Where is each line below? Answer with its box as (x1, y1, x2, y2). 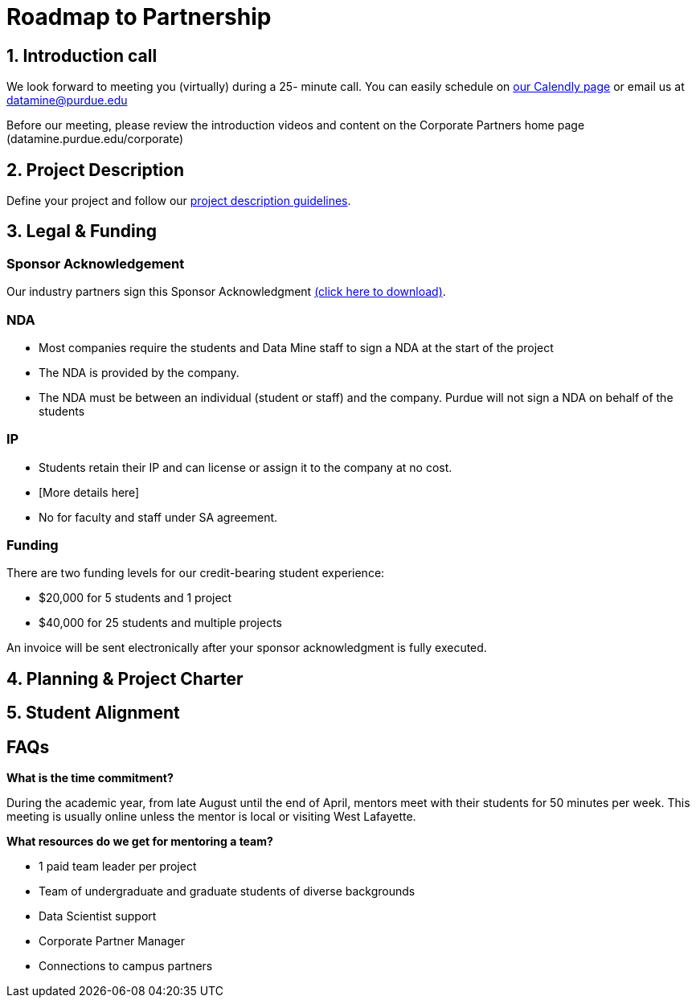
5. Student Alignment (6, 703, 180, 723)
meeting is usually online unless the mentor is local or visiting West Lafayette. (6, 809, 416, 824)
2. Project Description (6, 159, 185, 180)
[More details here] (39, 485, 140, 499)
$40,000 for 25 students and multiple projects (39, 616, 282, 630)
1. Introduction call (6, 45, 158, 66)
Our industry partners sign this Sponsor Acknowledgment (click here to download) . (6, 285, 446, 299)
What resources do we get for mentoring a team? (6, 834, 273, 849)
